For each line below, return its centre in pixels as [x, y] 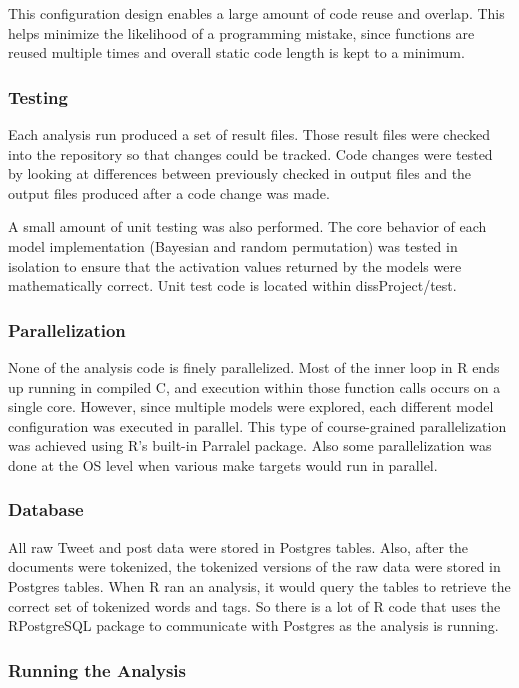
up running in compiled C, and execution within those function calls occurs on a [254, 386]
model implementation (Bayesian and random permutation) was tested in [233, 245]
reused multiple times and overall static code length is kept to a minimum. [236, 52]
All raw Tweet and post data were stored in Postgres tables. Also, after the [238, 546]
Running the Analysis [97, 669]
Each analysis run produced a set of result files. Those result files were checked [249, 134]
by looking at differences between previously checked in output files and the [240, 173]
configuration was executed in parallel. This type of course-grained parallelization [257, 425]
